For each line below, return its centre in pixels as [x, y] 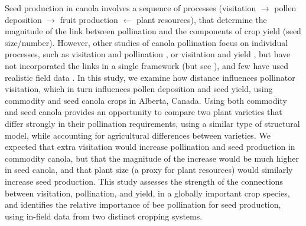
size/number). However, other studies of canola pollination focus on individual [147, 42]
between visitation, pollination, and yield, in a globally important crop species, [147, 193]
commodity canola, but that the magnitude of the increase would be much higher [152, 158]
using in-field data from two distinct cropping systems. [104, 216]
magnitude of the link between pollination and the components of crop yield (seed [153, 31]
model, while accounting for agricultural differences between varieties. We [138, 135]
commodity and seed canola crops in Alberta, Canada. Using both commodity [146, 100]
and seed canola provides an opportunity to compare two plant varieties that [144, 112]
